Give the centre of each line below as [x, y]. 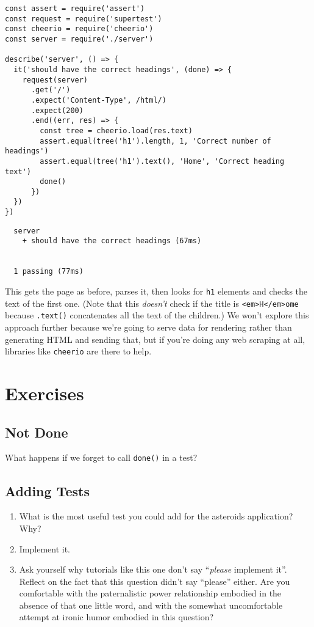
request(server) [55, 80]
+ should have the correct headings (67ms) [112, 241]
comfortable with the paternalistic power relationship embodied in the [150, 593]
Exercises [45, 393]
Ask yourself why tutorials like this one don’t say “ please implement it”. [153, 569]
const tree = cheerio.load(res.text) [116, 130]
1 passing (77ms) [48, 272]
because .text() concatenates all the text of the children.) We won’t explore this [157, 315]
